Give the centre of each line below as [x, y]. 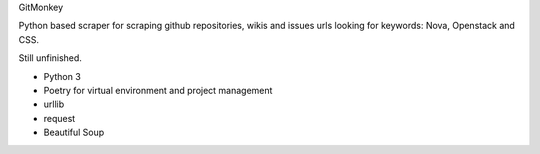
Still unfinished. [50, 58]
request [59, 118]
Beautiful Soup [74, 132]
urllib [54, 104]
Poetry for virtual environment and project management [158, 90]
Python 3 [62, 76]
